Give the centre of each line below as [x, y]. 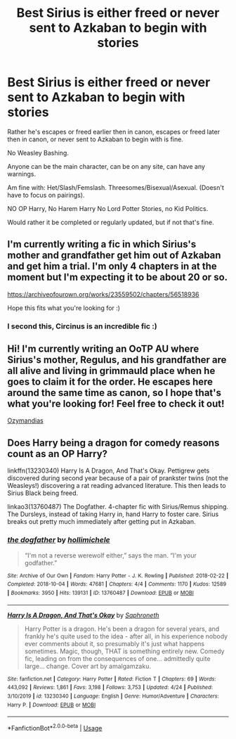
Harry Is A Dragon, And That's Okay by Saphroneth [83, 615]
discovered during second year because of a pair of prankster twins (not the [118, 478]
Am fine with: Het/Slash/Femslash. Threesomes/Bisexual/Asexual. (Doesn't [116, 187]
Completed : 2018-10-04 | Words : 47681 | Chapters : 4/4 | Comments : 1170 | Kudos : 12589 [117, 584]
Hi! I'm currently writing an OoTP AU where [103, 349]
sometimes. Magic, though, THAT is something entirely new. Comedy [124, 651]
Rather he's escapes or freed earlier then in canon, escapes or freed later [113, 131]
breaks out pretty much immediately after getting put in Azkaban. [101, 522]
